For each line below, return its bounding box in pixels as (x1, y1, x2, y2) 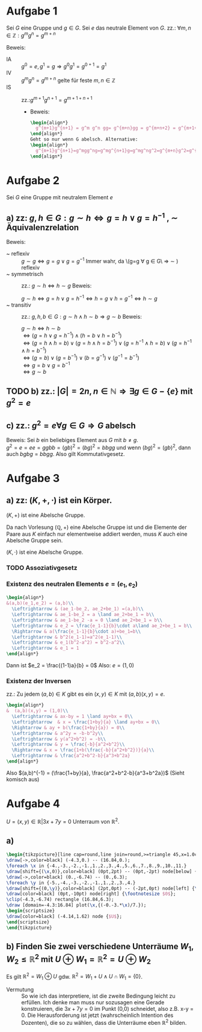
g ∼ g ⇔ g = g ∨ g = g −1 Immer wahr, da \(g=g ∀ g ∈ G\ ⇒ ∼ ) (21, 257, 179, 265)
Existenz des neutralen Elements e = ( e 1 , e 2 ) (6, 580, 138, 589)
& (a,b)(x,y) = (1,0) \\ (6, 708, 69, 714)
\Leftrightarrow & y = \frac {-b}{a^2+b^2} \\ (11, 742, 125, 748)
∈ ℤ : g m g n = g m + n (6, 30, 56, 39)
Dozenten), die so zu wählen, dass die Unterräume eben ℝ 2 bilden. (21, 1018, 187, 1026)
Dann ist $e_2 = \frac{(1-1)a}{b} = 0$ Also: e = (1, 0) (6, 662, 134, 668)
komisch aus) (6, 775, 40, 783)
